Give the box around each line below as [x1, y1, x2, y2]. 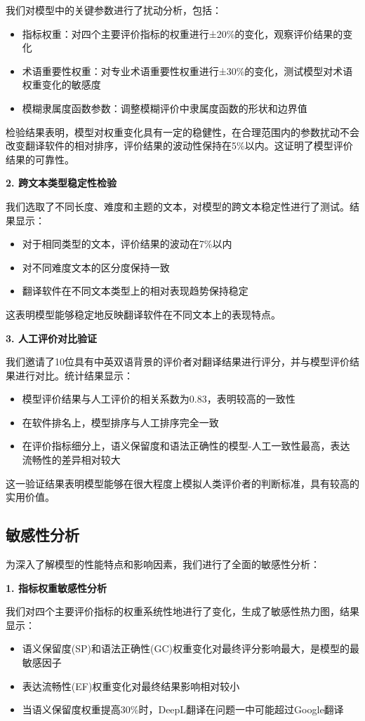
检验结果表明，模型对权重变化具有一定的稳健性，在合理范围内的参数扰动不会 [6, 124, 359, 139]
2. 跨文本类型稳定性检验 [6, 175, 117, 190]
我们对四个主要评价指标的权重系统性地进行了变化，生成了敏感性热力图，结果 [6, 604, 359, 619]
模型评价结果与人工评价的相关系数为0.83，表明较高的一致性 [22, 391, 296, 406]
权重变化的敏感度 [22, 77, 101, 92]
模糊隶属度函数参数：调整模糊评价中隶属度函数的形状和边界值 [22, 100, 307, 115]
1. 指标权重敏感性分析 [6, 580, 107, 595]
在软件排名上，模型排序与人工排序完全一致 [22, 415, 219, 429]
